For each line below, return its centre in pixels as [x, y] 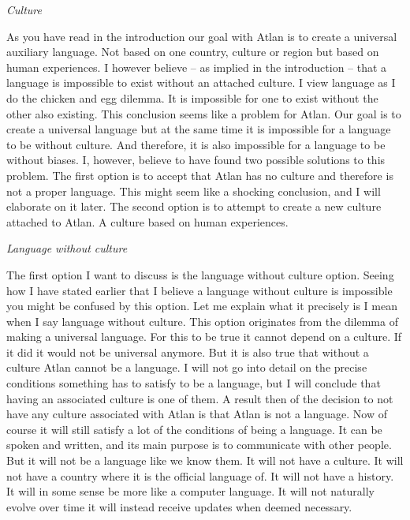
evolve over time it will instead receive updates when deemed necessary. [179, 506]
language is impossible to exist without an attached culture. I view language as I [201, 82]
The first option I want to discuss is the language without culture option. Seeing [200, 274]
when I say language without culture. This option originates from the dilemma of [202, 321]
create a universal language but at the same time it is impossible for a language [199, 129]
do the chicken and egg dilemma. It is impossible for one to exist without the [192, 97]
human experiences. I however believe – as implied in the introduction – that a [197, 67]
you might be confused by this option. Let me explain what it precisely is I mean [202, 306]
